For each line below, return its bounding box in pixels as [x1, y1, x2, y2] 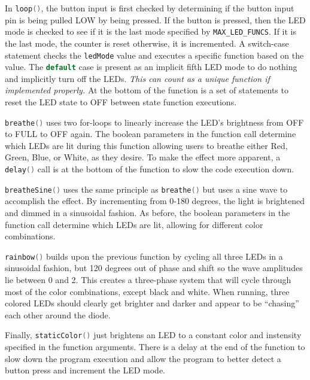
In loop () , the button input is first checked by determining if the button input [5, 2, 294, 14]
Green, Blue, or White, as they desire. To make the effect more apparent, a [5, 151, 281, 163]
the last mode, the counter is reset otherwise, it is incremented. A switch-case [5, 37, 289, 49]
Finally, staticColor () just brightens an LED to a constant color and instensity [5, 329, 302, 341]
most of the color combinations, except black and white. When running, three [5, 285, 290, 297]
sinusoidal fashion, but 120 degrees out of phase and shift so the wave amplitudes [5, 262, 303, 274]
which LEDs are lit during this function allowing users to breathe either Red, [5, 139, 288, 151]
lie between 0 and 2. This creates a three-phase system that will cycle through [5, 273, 291, 285]
